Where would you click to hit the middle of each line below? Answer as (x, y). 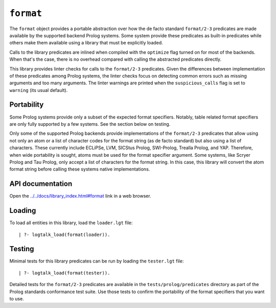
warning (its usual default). (39, 90)
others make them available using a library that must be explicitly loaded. (86, 43)
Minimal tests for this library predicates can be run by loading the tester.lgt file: (97, 261)
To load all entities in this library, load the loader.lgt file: (71, 223)
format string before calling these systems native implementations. (80, 169)
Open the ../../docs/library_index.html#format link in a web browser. (80, 196)
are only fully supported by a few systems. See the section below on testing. (90, 124)
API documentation (41, 184)
